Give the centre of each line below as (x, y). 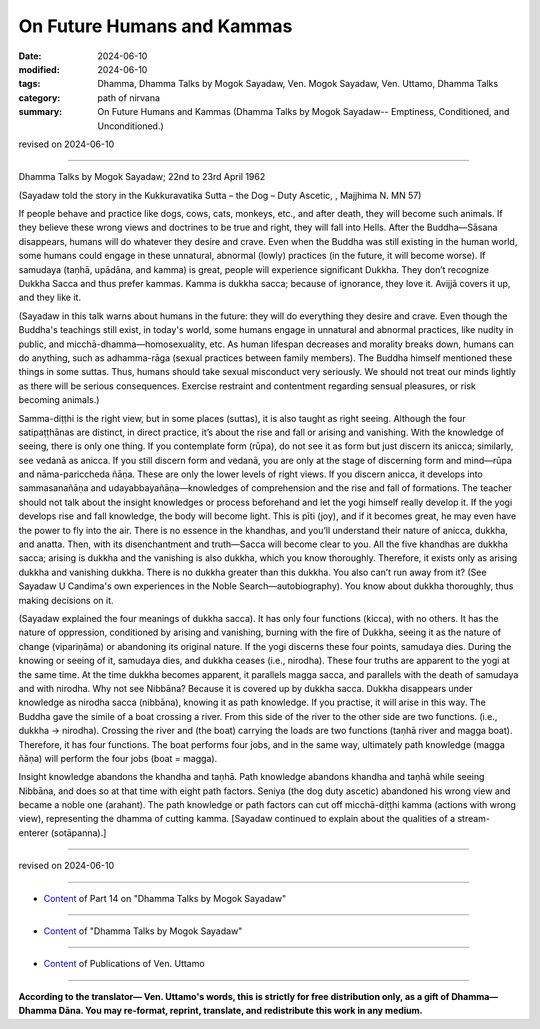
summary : (40, 112)
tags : (29, 84)
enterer (33, 832)
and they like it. (50, 297)
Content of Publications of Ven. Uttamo (124, 964)
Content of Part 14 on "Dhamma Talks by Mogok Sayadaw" (165, 898)
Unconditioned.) (130, 126)
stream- (473, 819)
